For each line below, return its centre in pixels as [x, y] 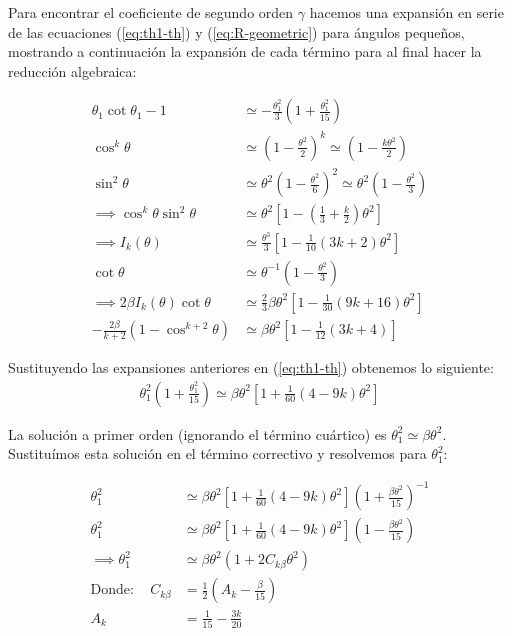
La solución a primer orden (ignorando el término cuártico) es [197, 433]
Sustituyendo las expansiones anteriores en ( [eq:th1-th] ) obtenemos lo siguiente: [251, 367]
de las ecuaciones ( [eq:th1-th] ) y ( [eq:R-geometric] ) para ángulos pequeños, [236, 31]
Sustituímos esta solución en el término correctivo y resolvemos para [217, 453]
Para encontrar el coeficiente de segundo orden [151, 12]
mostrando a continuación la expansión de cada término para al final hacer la [245, 51]
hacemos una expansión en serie [406, 12]
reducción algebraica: [72, 70]
